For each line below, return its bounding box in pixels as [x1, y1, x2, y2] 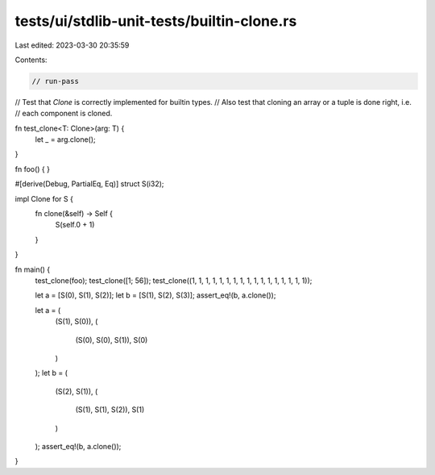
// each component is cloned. [14, 109, 113, 119]
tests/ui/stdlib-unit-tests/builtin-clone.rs [14, 12, 297, 30]
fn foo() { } [14, 164, 50, 173]
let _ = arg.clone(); [35, 135, 96, 144]
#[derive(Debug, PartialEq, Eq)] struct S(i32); [14, 179, 164, 189]
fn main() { [14, 265, 51, 274]
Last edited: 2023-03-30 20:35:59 [14, 40, 130, 50]
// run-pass [31, 77, 80, 85]
